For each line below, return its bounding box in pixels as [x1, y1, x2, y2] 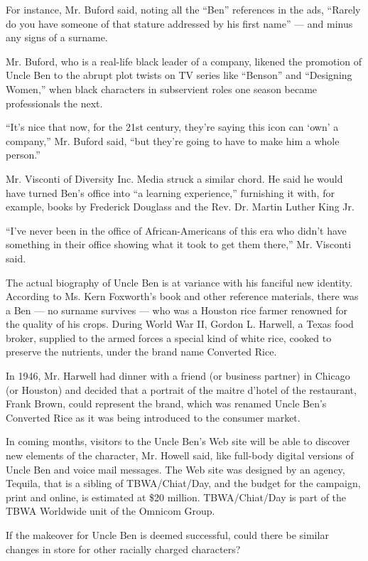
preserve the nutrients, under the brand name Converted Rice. [6, 344, 277, 359]
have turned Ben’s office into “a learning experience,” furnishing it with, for [6, 185, 335, 200]
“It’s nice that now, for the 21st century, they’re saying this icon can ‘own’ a [6, 119, 339, 134]
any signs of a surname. [6, 30, 108, 45]
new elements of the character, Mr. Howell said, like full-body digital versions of [6, 448, 354, 463]
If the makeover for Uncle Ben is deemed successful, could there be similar [6, 528, 329, 542]
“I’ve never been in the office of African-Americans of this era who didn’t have [6, 223, 347, 237]
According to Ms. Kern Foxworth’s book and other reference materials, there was [6, 289, 359, 304]
